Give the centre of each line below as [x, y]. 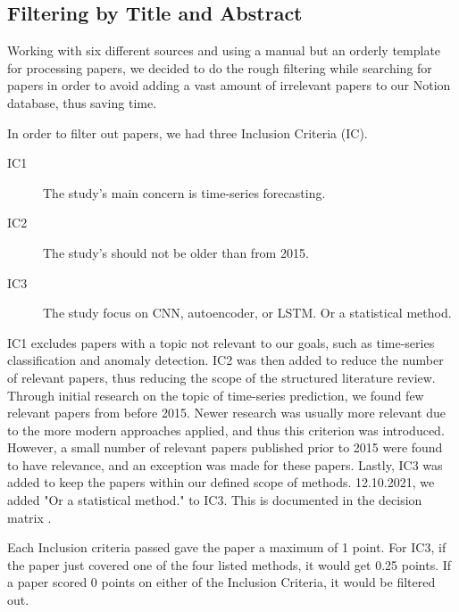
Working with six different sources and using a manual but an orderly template [224, 50]
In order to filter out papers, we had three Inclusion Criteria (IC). [188, 132]
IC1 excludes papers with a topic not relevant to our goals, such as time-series [221, 342]
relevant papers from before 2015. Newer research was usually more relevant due [226, 413]
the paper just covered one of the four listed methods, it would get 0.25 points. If [229, 564]
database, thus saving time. [82, 102]
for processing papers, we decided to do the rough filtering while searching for [220, 67]
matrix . [29, 517]
